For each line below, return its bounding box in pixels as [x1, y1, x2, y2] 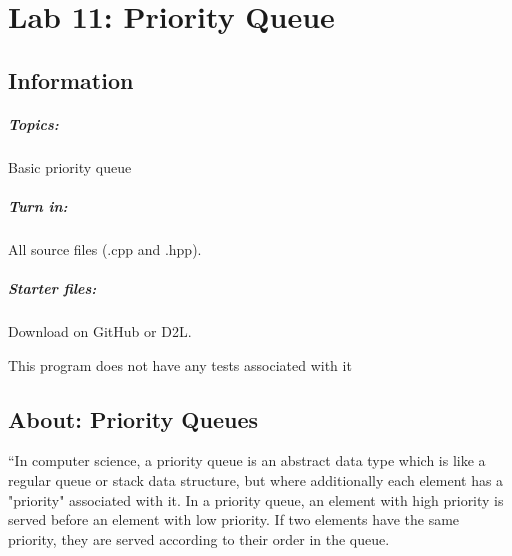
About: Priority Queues [8, 403, 259, 434]
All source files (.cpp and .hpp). [8, 238, 202, 259]
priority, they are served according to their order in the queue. [8, 528, 390, 549]
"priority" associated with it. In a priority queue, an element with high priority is [8, 489, 504, 510]
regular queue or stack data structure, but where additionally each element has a [8, 470, 504, 491]
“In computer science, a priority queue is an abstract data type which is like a [8, 450, 486, 471]
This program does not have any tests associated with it [8, 354, 352, 375]
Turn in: [8, 195, 68, 216]
